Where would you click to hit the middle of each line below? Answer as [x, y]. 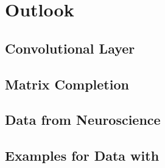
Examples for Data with [82, 156]
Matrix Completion [67, 84]
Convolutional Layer [70, 48]
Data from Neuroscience [83, 120]
